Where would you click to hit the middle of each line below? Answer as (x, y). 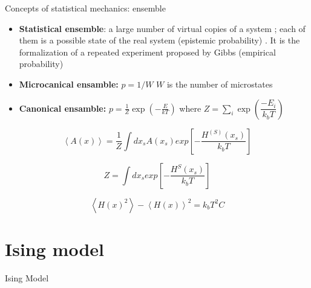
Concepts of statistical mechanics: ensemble (85, 8)
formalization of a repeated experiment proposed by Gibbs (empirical (147, 52)
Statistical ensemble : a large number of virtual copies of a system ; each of (162, 28)
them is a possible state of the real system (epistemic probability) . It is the (159, 40)
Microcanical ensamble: (69, 84)
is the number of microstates (220, 84)
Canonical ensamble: (63, 108)
